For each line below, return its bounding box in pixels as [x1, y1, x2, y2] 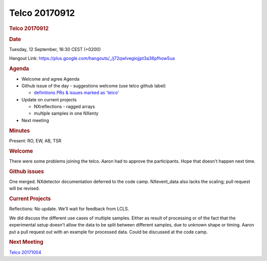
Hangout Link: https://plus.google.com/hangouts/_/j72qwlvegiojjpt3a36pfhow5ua [9, 55, 175, 61]
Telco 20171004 [9, 249, 42, 255]
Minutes [9, 127, 30, 134]
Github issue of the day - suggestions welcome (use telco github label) [21, 83, 166, 88]
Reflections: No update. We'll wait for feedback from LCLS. [9, 206, 130, 212]
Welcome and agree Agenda [21, 76, 80, 82]
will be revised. [9, 185, 40, 191]
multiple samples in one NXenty [34, 110, 99, 116]
